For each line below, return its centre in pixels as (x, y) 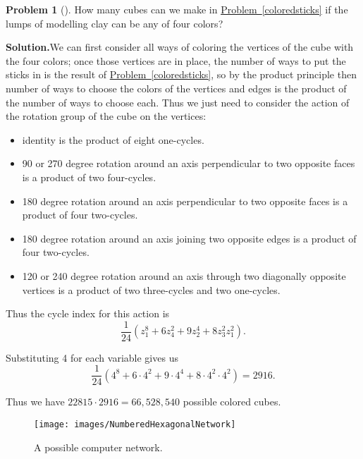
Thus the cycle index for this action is (88, 313)
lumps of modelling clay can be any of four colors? (115, 23)
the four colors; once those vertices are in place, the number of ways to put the (176, 60)
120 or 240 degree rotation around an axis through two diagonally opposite (184, 275)
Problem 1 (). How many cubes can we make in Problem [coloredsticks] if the (177, 9)
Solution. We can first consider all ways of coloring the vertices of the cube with (180, 47)
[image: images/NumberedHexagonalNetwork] (135, 424)
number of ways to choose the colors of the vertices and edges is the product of (176, 88)
